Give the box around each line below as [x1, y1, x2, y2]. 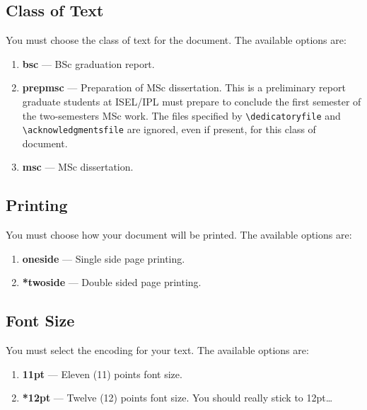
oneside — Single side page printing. [22, 251, 185, 266]
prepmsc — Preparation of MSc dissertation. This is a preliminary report [22, 80, 346, 95]
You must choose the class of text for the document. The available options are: [6, 33, 346, 47]
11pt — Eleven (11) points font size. [22, 366, 182, 381]
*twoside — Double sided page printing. [22, 275, 202, 290]
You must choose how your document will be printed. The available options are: [6, 227, 352, 242]
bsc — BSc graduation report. [22, 56, 155, 71]
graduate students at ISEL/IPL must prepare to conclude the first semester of [22, 93, 361, 108]
